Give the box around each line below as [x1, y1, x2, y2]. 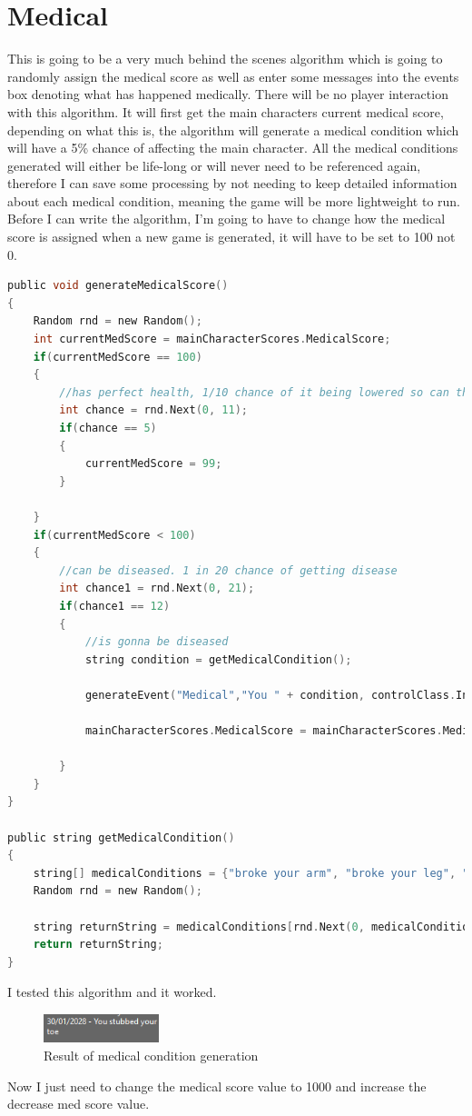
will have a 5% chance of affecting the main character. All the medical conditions [7, 138, 458, 157]
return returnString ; [33, 938, 163, 952]
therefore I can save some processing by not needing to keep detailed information [7, 174, 457, 193]
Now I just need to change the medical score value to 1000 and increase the [7, 1076, 427, 1095]
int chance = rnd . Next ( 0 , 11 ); [59, 404, 249, 417]
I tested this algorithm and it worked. [7, 982, 217, 1001]
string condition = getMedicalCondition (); [84, 653, 352, 666]
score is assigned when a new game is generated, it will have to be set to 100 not [7, 227, 456, 246]
